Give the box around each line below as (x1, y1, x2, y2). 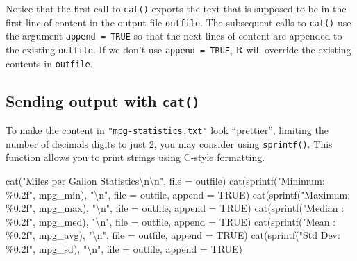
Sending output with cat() (6, 90, 200, 111)
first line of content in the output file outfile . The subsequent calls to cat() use (6, 15, 351, 29)
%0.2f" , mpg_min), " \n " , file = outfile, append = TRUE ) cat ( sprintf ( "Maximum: (6, 187, 351, 201)
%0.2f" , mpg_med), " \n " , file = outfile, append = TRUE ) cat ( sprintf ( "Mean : (6, 214, 336, 228)
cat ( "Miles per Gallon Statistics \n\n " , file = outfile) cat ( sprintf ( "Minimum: (6, 173, 325, 187)
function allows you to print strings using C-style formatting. (6, 150, 265, 165)
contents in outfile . (6, 56, 93, 70)
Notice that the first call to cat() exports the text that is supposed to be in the (6, 1, 347, 15)
